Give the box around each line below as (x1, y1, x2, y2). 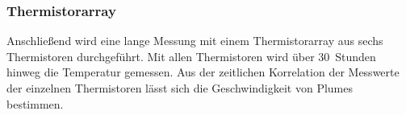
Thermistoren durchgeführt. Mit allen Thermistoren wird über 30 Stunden (6, 47, 376, 64)
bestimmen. (6, 95, 64, 112)
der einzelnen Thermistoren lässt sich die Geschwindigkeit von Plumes (6, 80, 354, 96)
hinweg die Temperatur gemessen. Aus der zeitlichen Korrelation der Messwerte (6, 64, 400, 80)
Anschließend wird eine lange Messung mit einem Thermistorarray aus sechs (6, 32, 383, 49)
